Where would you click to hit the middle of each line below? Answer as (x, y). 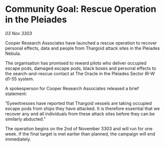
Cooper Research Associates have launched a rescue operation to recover (81, 43)
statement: (16, 94)
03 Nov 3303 (19, 33)
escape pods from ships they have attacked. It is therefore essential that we (82, 108)
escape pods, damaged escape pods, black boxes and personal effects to (81, 68)
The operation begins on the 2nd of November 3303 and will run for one (79, 128)
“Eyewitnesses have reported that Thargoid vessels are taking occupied (79, 103)
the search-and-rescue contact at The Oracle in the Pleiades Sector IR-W (80, 73)
